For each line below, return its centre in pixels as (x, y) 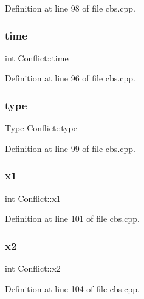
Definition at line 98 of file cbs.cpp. (70, 8)
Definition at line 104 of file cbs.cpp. (72, 288)
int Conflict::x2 (33, 268)
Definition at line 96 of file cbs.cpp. (70, 78)
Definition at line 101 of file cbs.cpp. (72, 218)
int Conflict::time (37, 57)
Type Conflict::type (41, 128)
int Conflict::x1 (33, 198)
